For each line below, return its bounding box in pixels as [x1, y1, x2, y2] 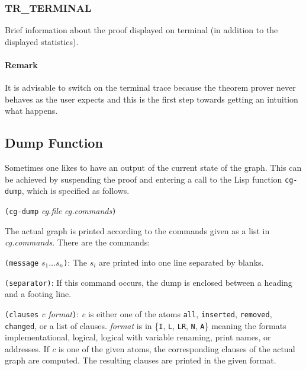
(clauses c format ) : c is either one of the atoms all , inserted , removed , [5, 307, 272, 320]
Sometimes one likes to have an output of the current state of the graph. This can [5, 161, 302, 174]
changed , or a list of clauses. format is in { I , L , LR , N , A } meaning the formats [5, 319, 286, 331]
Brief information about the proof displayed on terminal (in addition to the [5, 24, 278, 36]
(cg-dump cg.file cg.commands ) [5, 205, 117, 217]
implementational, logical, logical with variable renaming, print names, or [5, 331, 271, 343]
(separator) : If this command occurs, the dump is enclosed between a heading [5, 276, 292, 288]
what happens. [5, 104, 58, 117]
